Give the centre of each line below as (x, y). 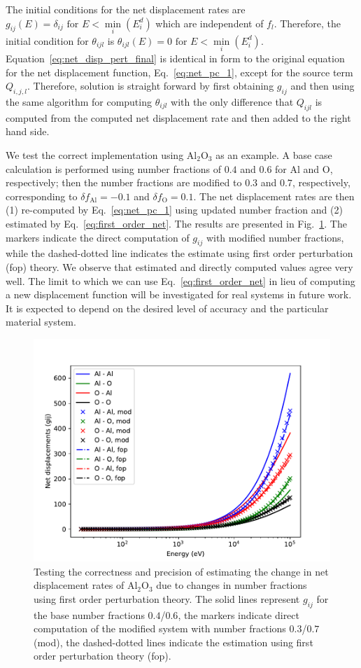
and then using (323, 86)
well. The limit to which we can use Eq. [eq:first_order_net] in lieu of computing (180, 280)
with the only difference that (232, 102)
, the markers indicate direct (239, 614)
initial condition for (47, 40)
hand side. (28, 131)
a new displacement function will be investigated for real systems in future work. (179, 294)
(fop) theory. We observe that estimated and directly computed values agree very (179, 266)
